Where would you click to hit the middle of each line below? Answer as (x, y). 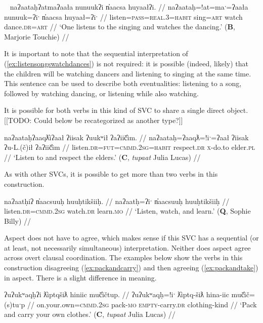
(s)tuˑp (15, 304)
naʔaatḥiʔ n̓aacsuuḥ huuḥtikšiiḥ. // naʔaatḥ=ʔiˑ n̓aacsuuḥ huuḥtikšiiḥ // (117, 201)
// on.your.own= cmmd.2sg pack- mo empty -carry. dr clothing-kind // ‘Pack (142, 304)
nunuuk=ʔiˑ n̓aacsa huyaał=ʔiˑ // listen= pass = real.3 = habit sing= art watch (123, 16)
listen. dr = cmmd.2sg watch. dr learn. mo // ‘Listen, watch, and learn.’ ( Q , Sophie (127, 211)
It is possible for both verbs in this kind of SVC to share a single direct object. (126, 110)
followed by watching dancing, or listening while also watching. (101, 93)
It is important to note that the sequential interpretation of (96, 53)
